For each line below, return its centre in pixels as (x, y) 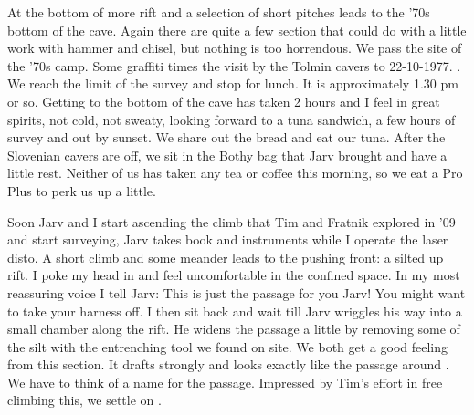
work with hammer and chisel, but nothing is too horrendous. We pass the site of (235, 48)
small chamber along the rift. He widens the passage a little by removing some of (234, 329)
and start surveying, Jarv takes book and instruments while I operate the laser (228, 239)
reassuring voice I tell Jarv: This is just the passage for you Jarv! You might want (237, 292)
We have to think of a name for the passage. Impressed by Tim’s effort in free (225, 382)
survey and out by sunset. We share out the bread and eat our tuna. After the (226, 137)
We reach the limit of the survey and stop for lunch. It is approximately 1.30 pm (233, 83)
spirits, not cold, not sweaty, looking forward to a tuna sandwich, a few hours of (232, 119)
